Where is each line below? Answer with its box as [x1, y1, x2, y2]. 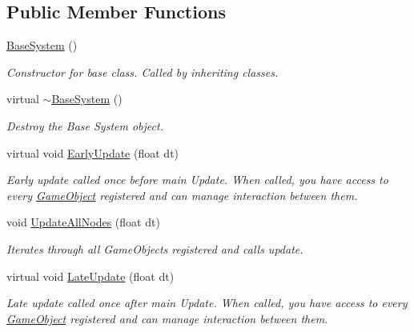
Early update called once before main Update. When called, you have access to [6, 171, 388, 188]
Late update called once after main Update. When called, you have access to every [6, 294, 408, 311]
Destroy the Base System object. [6, 117, 163, 134]
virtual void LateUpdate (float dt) [6, 267, 175, 284]
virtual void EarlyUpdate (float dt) [6, 144, 179, 161]
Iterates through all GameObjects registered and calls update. [6, 240, 303, 257]
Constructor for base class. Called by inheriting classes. [6, 63, 279, 80]
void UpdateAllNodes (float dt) [6, 214, 160, 230]
